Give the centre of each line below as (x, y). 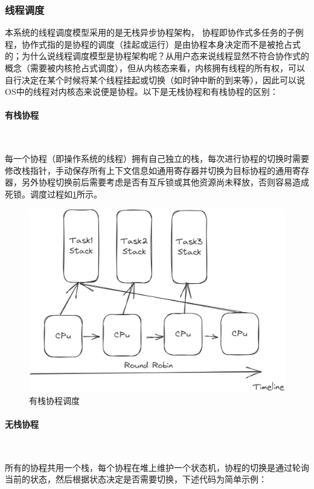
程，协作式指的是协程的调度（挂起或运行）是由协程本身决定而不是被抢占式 (153, 44)
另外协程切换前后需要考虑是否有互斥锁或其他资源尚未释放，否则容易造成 (165, 182)
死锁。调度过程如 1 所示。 (53, 193)
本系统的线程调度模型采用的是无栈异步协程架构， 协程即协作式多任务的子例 (154, 32)
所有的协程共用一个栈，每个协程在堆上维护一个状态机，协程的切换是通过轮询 (157, 467)
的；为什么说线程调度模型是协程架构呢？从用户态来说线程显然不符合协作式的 (157, 56)
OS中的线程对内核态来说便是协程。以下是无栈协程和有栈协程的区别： (142, 91)
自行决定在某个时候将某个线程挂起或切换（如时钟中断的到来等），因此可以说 (155, 79)
